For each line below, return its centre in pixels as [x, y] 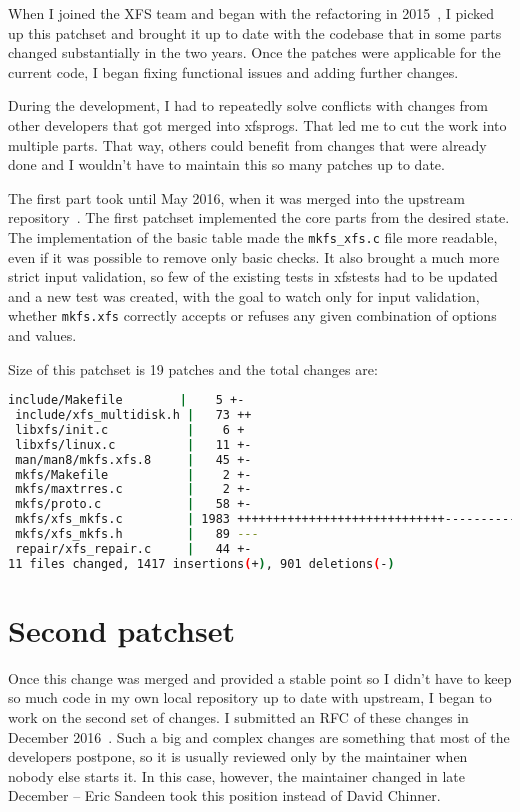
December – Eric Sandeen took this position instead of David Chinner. [224, 795]
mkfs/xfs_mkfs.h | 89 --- [137, 534]
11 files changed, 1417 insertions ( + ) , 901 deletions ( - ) [201, 563]
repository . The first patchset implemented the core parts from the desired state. [259, 217]
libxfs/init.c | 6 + [130, 429]
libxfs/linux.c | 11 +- [133, 444]
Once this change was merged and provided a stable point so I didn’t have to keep [260, 677]
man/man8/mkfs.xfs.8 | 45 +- [133, 459]
